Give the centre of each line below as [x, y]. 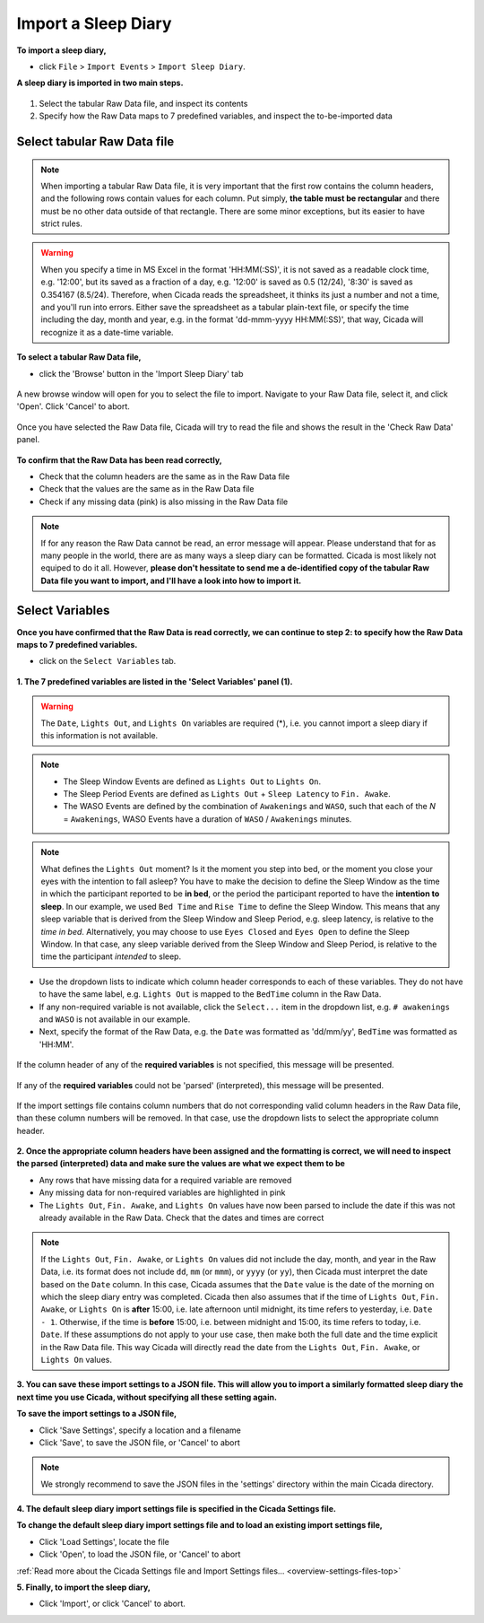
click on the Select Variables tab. [108, 661]
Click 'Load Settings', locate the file [104, 1541]
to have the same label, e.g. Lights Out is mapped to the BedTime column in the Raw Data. [210, 994]
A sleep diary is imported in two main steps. [100, 83]
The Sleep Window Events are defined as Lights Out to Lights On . [192, 781]
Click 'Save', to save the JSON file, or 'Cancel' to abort [140, 1442]
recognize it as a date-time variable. [107, 332]
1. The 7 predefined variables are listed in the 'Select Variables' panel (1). [155, 681]
